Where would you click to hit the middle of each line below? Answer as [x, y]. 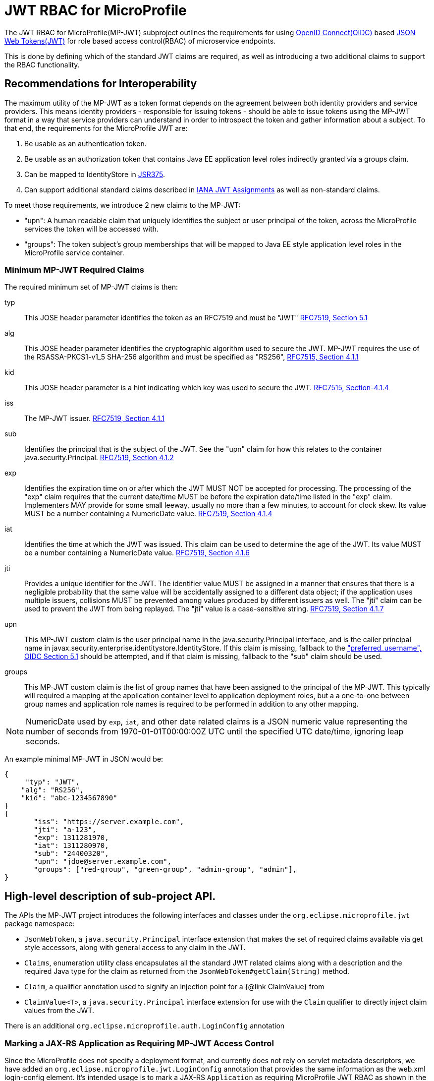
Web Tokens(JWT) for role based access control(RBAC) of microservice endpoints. [140, 41]
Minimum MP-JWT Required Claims [74, 270]
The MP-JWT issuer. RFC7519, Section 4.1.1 [94, 419]
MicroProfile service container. [74, 252]
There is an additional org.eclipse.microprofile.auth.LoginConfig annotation [145, 1026]
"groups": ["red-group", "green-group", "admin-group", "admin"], [165, 870]
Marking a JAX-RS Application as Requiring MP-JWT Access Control [139, 1043]
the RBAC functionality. [42, 64]
